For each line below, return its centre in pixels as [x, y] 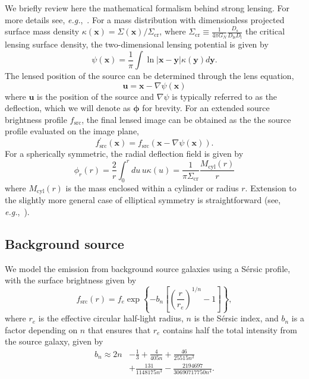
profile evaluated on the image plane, [72, 131]
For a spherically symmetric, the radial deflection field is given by [124, 154]
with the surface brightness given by [71, 280]
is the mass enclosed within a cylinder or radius [152, 187]
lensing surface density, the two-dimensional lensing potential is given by [137, 44]
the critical [265, 31]
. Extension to [271, 187]
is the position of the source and [96, 96]
